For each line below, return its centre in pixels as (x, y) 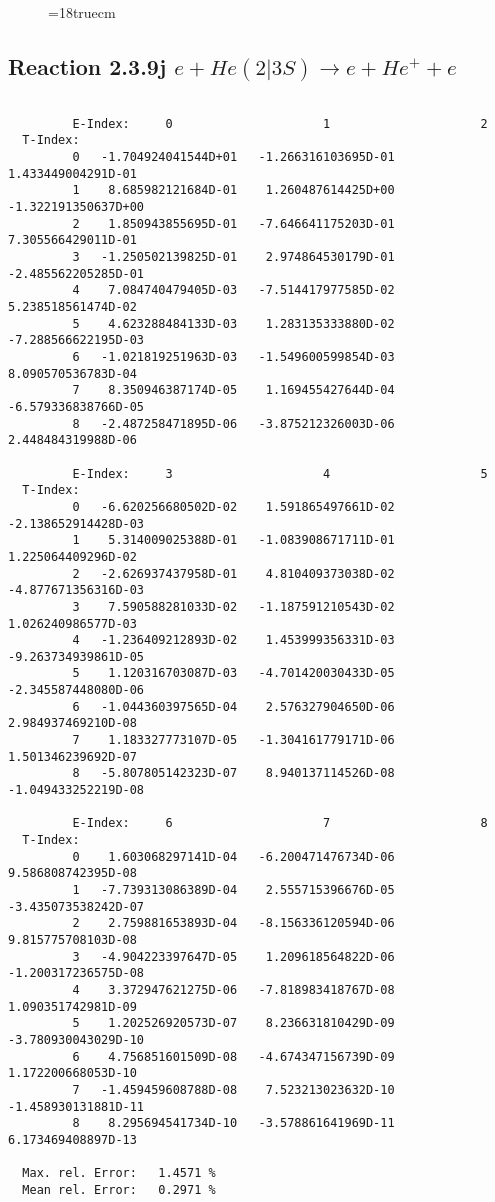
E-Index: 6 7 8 (280, 823)
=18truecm (82, 12)
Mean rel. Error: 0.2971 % (119, 1189)
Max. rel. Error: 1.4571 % (119, 1173)
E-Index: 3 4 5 (280, 473)
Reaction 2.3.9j (87, 65)
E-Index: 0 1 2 (280, 123)
